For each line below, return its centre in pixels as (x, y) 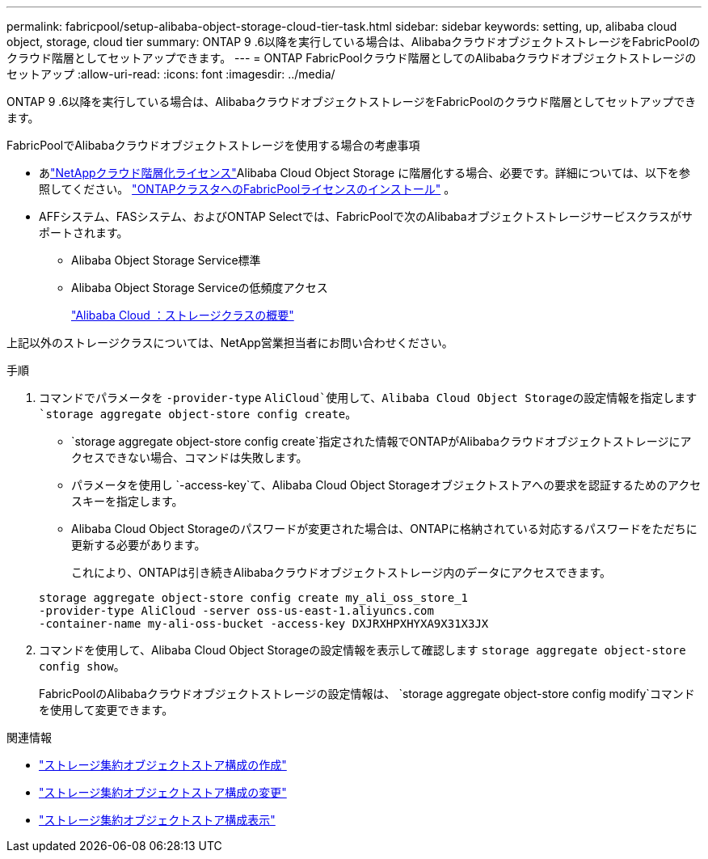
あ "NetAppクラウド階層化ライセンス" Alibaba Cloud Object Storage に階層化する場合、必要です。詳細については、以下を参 (365, 173)
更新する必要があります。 (139, 545)
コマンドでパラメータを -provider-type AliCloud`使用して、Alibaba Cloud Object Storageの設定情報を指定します (368, 398)
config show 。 (82, 666)
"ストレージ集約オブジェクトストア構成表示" (157, 820)
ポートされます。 (84, 233)
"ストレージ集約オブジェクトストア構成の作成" (163, 765)
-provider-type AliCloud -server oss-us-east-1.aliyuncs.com (236, 611)
